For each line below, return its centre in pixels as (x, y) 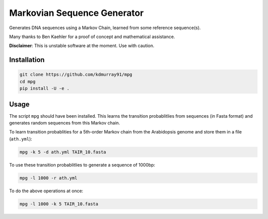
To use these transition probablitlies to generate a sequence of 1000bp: (82, 165)
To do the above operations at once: (46, 191)
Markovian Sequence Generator (76, 13)
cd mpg (28, 81)
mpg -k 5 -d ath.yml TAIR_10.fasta (63, 152)
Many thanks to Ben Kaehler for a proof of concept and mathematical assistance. (92, 37)
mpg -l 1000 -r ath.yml (49, 178)
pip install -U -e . (44, 88)
